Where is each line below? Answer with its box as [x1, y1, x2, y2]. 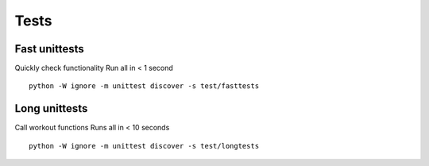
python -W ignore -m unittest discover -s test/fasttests [29, 82, 260, 91]
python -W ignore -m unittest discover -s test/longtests [29, 141, 260, 150]
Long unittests [14, 102, 88, 115]
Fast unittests [14, 42, 84, 56]
